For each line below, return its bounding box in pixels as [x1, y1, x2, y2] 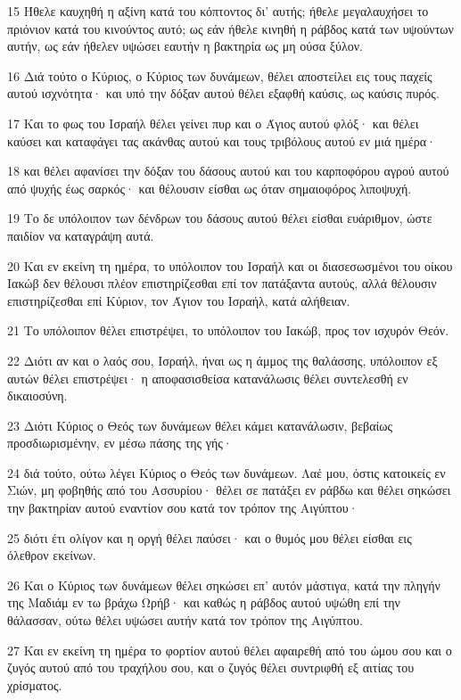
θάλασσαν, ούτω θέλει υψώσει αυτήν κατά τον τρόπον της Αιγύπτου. [7, 611, 363, 630]
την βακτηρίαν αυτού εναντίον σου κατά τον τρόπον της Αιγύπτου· [7, 498, 358, 517]
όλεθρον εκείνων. [7, 546, 96, 564]
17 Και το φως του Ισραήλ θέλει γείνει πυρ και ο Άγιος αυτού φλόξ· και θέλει [7, 113, 419, 132]
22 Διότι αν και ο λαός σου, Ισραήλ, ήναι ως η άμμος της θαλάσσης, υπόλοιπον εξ [7, 350, 438, 369]
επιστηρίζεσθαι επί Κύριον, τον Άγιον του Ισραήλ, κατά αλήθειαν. [7, 291, 350, 309]
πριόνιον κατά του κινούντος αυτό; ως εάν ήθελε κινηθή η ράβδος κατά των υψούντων [7, 19, 454, 37]
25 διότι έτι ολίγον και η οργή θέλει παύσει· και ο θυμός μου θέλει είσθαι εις [7, 528, 412, 547]
